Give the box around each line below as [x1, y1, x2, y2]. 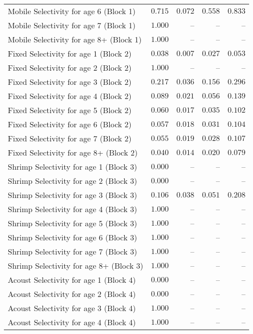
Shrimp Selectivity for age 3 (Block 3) [8, 189, 137, 200]
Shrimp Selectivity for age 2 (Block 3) [8, 175, 137, 186]
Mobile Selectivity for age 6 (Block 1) [8, 5, 136, 17]
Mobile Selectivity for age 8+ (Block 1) [8, 34, 142, 45]
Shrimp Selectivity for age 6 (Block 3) [8, 232, 137, 243]
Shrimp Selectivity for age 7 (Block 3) [8, 246, 137, 257]
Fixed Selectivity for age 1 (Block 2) [8, 48, 132, 59]
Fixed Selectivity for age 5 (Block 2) [8, 104, 132, 116]
